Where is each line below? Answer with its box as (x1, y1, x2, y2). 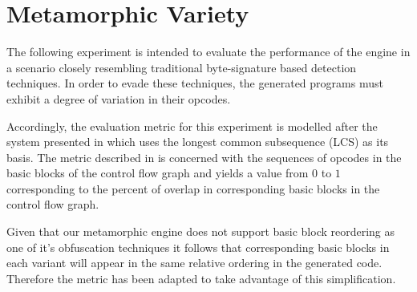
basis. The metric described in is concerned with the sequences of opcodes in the (6, 148, 402, 165)
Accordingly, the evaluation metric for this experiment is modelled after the (6, 117, 378, 134)
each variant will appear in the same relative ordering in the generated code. (6, 254, 383, 271)
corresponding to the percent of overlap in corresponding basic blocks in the (6, 180, 380, 197)
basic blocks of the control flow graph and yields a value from (6, 164, 309, 181)
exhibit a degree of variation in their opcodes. (6, 90, 231, 107)
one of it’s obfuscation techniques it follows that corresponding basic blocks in (6, 238, 390, 255)
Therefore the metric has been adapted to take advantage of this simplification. (6, 270, 396, 286)
